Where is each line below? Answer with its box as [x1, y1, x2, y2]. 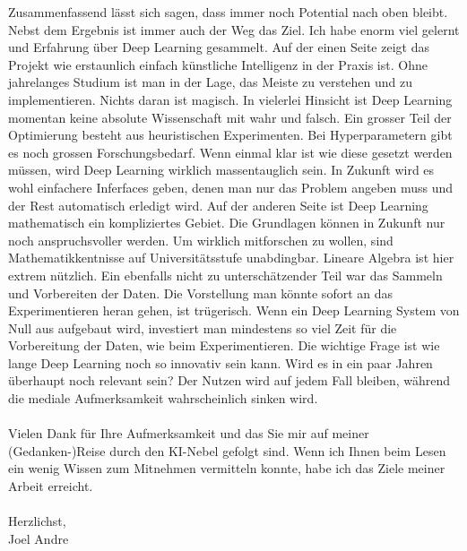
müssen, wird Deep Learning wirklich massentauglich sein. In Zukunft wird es [8, 160, 435, 179]
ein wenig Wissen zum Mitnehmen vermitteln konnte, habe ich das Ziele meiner [8, 459, 445, 478]
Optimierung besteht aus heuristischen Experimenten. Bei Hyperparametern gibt [8, 125, 453, 144]
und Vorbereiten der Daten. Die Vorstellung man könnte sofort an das [8, 283, 393, 302]
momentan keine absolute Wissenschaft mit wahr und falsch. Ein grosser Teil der [8, 108, 452, 126]
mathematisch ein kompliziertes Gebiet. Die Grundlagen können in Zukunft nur [8, 213, 445, 232]
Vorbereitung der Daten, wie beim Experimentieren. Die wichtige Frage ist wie [8, 336, 440, 355]
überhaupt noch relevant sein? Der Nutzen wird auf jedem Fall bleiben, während [8, 371, 451, 390]
